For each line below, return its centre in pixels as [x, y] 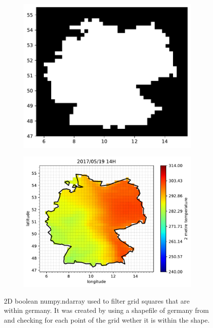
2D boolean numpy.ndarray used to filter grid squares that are [97, 300]
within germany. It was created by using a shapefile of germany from [106, 310]
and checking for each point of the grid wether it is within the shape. [107, 319]
